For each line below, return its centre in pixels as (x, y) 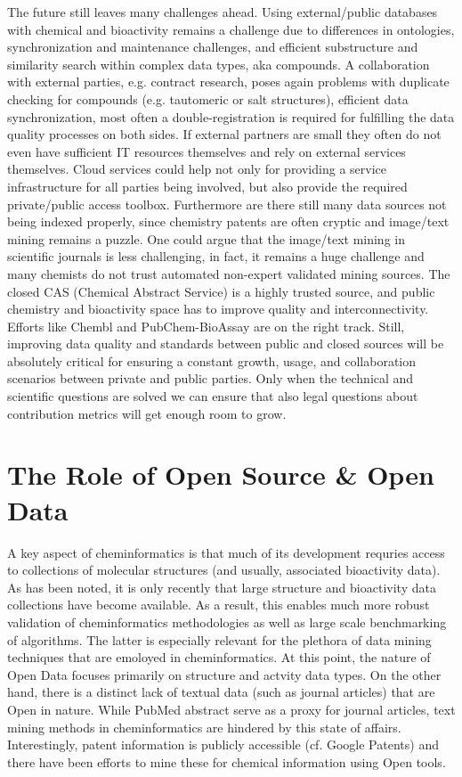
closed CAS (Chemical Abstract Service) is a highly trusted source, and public (221, 291)
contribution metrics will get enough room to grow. (147, 413)
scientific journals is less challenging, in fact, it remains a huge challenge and (216, 256)
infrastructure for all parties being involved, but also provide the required (207, 186)
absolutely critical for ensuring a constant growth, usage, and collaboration (212, 360)
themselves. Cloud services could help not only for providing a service (197, 169)
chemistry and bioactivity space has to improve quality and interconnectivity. (218, 309)
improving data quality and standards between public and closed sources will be (226, 344)
